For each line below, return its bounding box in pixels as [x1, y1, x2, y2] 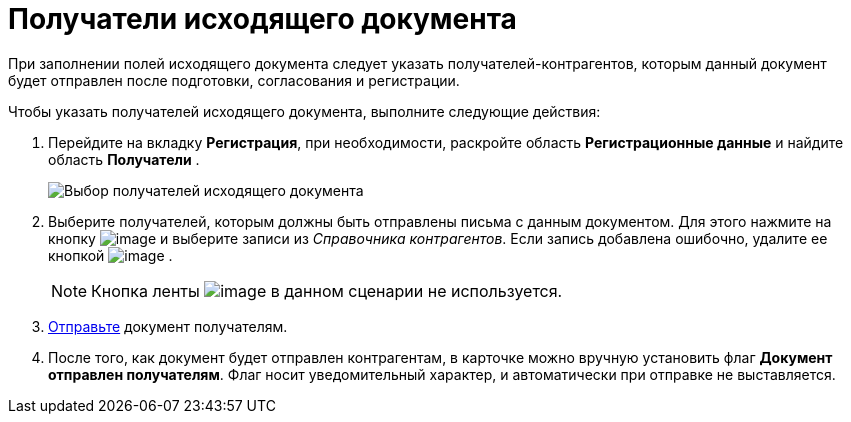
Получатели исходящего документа [8, 2, 517, 36]
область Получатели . [48, 150, 200, 168]
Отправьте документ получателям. [48, 317, 288, 335]
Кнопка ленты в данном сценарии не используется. [91, 280, 563, 301]
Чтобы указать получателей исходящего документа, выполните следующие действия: [8, 102, 601, 120]
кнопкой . [48, 246, 173, 264]
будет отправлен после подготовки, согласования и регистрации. [8, 71, 460, 89]
